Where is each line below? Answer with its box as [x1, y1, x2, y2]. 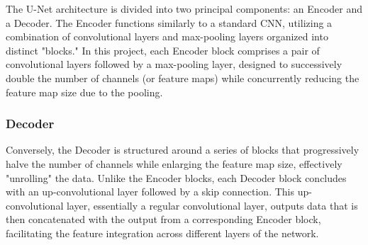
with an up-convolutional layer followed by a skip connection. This [6, 184, 294, 199]
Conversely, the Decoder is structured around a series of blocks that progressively [6, 142, 359, 157]
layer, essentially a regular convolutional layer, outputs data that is [66, 198, 358, 212]
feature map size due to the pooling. [6, 84, 163, 99]
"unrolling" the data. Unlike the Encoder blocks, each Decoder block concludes [6, 170, 347, 185]
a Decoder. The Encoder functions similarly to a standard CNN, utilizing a [6, 15, 333, 30]
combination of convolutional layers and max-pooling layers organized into [6, 29, 328, 44]
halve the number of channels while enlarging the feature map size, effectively [6, 156, 342, 171]
